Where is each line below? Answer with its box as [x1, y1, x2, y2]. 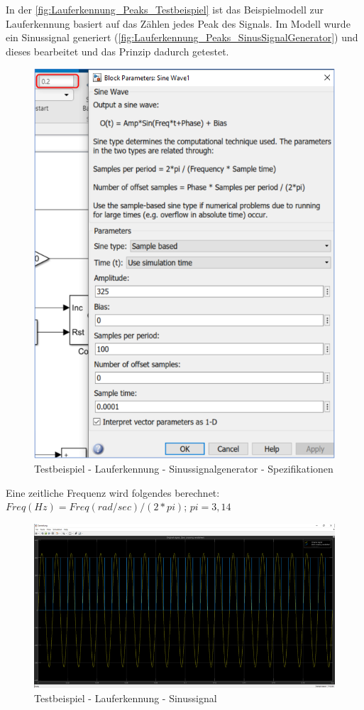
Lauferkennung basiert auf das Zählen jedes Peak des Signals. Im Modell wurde [6, 16, 351, 31]
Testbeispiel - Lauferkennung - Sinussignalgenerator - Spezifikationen [34, 461, 333, 475]
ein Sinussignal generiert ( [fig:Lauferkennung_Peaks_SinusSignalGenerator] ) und [6, 30, 358, 45]
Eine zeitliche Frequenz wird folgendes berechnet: [6, 485, 220, 500]
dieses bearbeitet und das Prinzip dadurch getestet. [6, 43, 229, 58]
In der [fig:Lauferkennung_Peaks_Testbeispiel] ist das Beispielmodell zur [6, 2, 324, 16]
